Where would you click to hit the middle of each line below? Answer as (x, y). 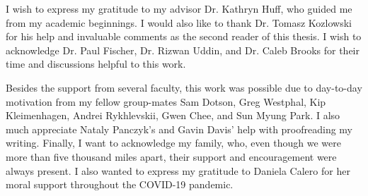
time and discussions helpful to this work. (96, 64)
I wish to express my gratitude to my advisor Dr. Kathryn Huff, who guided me (179, 8)
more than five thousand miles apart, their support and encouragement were (171, 156)
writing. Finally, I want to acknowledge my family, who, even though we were (173, 143)
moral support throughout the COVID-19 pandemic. (120, 184)
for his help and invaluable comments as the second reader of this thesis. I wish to (184, 36)
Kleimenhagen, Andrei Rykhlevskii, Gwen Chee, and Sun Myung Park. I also (173, 115)
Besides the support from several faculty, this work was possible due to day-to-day (184, 87)
